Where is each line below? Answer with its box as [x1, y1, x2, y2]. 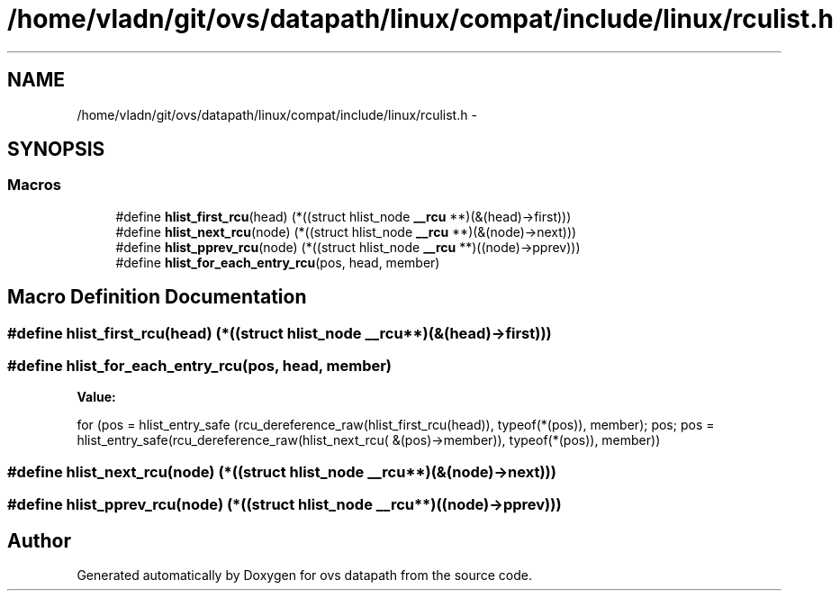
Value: [77, 389, 116, 405]
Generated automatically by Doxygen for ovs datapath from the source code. [77, 567, 533, 583]
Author [7, 529, 71, 552]
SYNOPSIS [7, 138, 105, 161]
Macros [7, 176, 61, 195]
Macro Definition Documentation [7, 285, 307, 309]
